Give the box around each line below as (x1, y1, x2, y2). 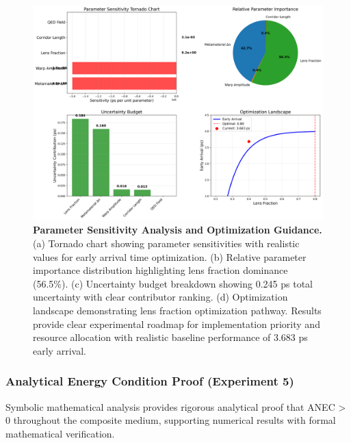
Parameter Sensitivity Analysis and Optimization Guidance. (33, 223, 322, 237)
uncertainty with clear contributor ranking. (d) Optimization (33, 290, 288, 304)
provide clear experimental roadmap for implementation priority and (33, 316, 320, 331)
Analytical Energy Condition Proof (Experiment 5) (5, 372, 294, 390)
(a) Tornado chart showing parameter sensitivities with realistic (33, 236, 300, 251)
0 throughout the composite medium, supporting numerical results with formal (5, 413, 336, 427)
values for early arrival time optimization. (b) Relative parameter (33, 249, 307, 264)
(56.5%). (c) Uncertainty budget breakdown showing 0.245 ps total (33, 276, 313, 290)
